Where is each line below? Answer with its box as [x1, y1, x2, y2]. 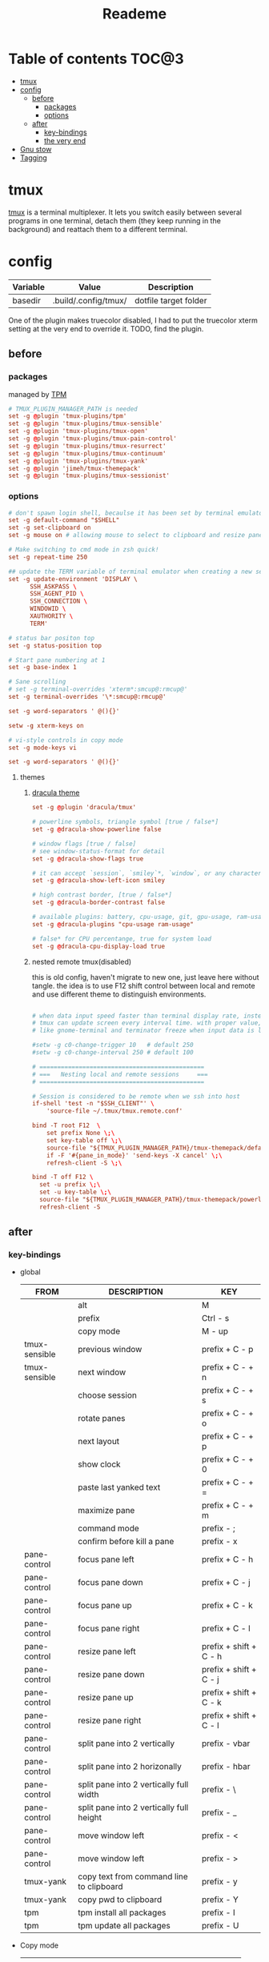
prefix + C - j [201, 1577, 251, 1588]
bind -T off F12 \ [31, 1174, 94, 1182]
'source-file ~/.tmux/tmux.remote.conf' [46, 1107, 183, 1115]
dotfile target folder [134, 295, 207, 306]
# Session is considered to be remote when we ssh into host [31, 1092, 240, 1101]
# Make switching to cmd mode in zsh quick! [8, 546, 159, 554]
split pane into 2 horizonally [77, 1761, 183, 1772]
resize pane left [77, 1646, 136, 1657]
